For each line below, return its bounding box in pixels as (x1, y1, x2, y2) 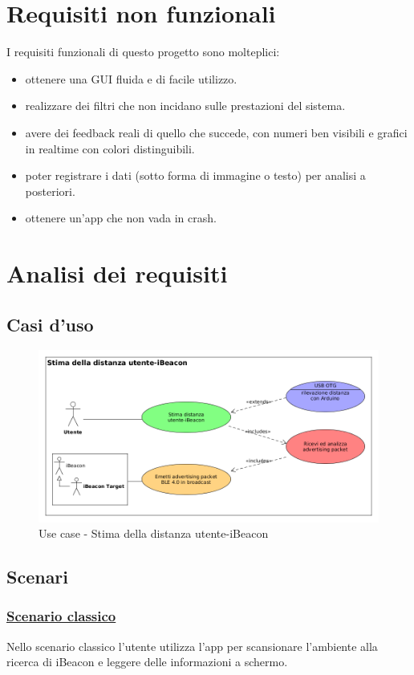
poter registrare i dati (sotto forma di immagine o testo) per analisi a (25, 167, 366, 184)
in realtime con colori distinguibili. (25, 140, 195, 157)
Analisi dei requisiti (6, 257, 228, 290)
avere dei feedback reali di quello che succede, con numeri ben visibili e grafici (25, 124, 408, 140)
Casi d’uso (6, 311, 94, 336)
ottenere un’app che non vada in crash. (25, 209, 217, 226)
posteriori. (25, 182, 75, 199)
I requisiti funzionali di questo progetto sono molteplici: (6, 43, 280, 60)
